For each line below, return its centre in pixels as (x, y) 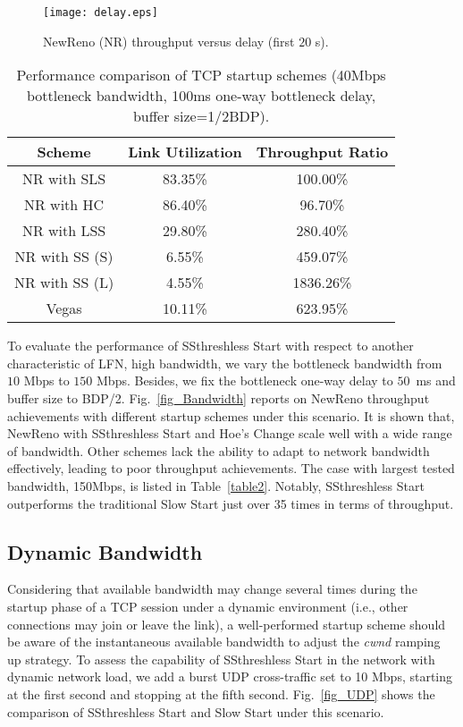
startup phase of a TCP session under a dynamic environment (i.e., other (208, 606)
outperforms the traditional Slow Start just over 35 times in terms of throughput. (231, 503)
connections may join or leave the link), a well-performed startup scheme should (227, 624)
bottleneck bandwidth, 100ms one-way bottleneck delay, (201, 96)
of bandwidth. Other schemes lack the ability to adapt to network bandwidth (219, 450)
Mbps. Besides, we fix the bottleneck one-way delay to (245, 380)
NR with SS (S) (64, 257)
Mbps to (46, 380)
